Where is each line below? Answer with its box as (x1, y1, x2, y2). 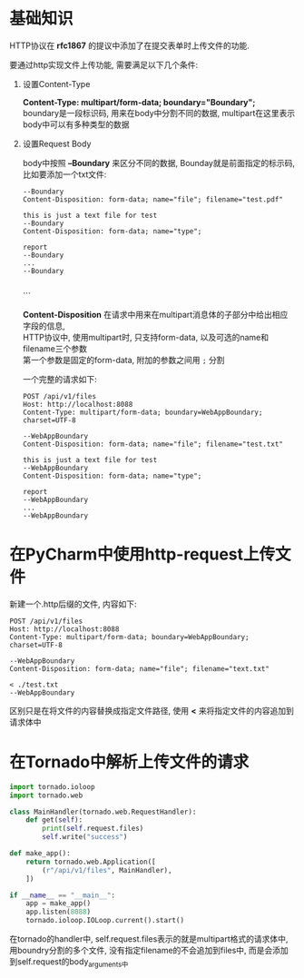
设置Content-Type (22, 78, 91, 89)
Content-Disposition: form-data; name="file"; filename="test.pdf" (22, 194, 283, 204)
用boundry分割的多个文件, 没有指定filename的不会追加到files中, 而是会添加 (9, 945, 289, 956)
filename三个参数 (22, 342, 88, 354)
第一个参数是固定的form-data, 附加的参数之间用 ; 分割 (22, 354, 225, 365)
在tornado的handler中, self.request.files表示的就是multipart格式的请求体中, (9, 934, 289, 944)
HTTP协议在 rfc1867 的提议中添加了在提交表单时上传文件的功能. (9, 40, 250, 51)
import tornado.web (9, 791, 83, 800)
